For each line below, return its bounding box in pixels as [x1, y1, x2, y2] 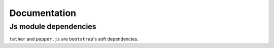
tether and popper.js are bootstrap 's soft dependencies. [9, 36, 139, 42]
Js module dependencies [9, 22, 96, 31]
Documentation [9, 7, 77, 18]
